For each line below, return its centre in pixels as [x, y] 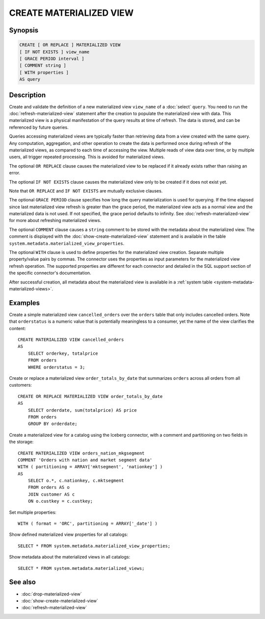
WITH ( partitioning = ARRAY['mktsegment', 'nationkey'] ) [90, 467]
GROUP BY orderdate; [53, 424]
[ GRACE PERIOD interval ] [52, 58]
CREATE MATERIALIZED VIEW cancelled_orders [71, 340]
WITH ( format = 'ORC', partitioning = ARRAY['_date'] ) [88, 524]
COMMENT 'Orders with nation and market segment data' [85, 460]
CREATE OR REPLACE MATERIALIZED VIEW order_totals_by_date [90, 396]
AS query [30, 79]
